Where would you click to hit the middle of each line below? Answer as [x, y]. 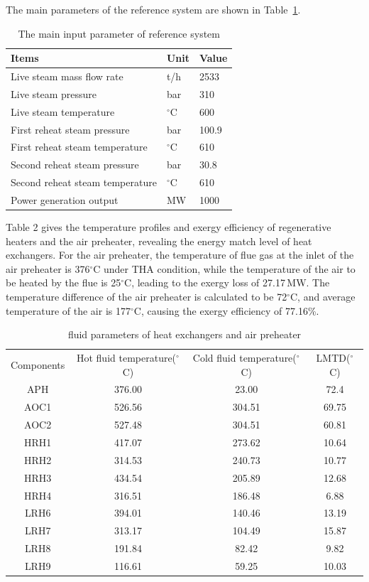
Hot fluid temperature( [126, 358]
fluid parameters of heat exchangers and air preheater [184, 334]
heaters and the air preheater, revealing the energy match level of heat [159, 241]
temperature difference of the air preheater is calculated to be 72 [147, 296]
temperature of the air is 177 [68, 310]
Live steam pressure [54, 93]
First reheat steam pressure [70, 129]
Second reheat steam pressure [75, 165]
